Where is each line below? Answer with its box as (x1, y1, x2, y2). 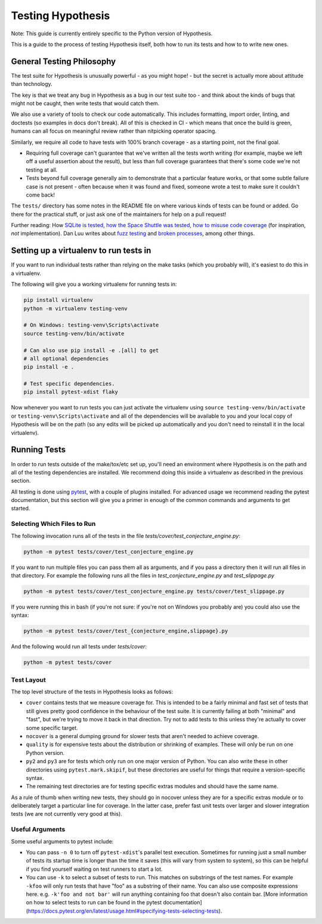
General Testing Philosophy (11, 56, 116, 66)
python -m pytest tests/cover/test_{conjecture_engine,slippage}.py (23, 628, 228, 635)
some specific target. (26, 724, 79, 732)
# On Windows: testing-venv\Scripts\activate (23, 322, 159, 329)
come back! (26, 191, 55, 198)
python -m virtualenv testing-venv (23, 305, 128, 312)
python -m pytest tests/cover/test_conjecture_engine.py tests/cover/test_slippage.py (23, 588, 285, 595)
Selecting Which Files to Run (11, 520, 96, 528)
